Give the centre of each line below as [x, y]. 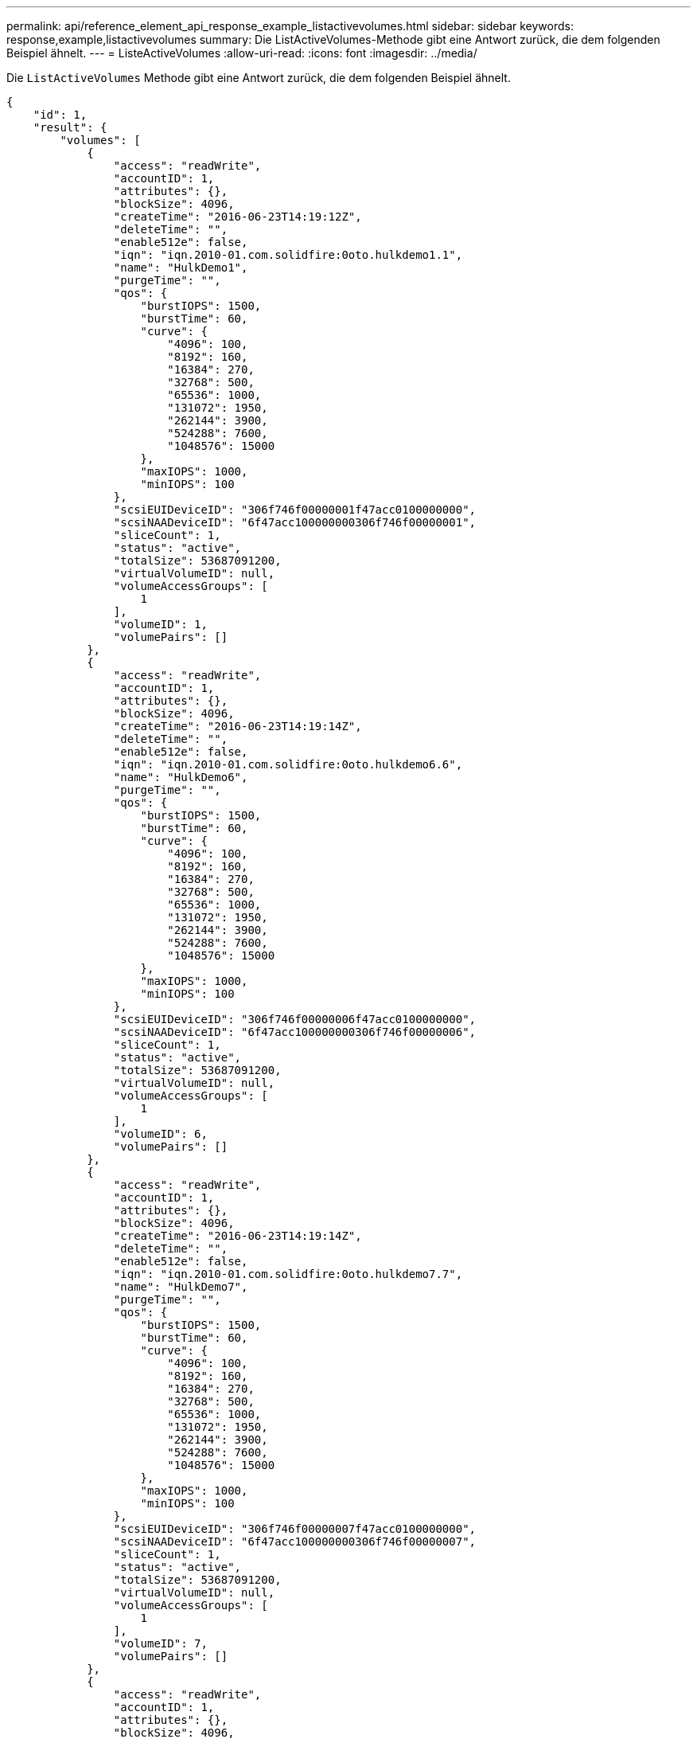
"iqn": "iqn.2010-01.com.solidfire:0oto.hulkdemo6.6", [288, 764]
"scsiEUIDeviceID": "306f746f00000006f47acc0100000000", [295, 1019]
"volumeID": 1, [160, 624]
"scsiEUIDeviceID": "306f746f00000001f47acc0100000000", [295, 510]
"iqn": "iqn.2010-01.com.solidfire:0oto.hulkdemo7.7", [288, 1274]
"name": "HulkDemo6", [181, 777]
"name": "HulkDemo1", [181, 268]
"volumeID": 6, [160, 1134]
